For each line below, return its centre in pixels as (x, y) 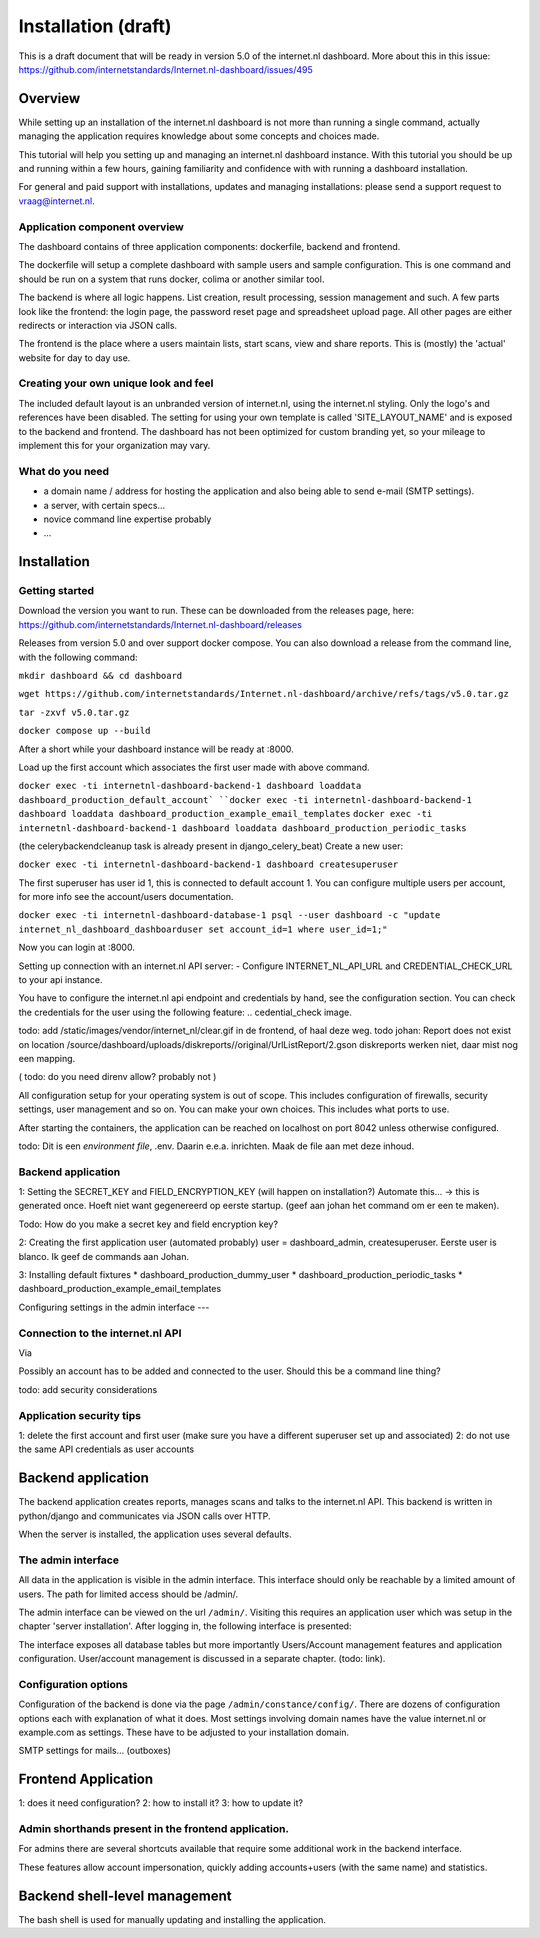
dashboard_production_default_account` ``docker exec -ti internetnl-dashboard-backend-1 (245, 799)
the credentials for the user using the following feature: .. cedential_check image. (185, 1012)
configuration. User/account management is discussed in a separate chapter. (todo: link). (202, 1659)
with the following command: (78, 657)
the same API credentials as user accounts (106, 1449)
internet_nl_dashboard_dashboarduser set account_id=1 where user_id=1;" (203, 929)
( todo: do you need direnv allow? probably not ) (117, 1077)
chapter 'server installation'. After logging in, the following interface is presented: (185, 1626)
